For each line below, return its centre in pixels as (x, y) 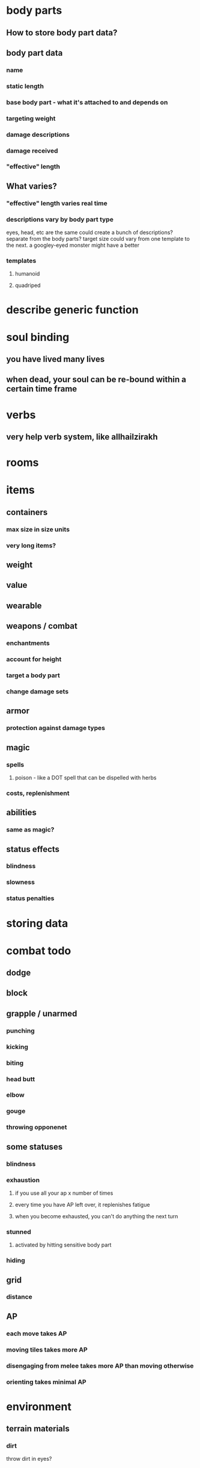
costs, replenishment (38, 793)
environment (39, 1406)
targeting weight (31, 118)
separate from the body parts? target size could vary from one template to (98, 239)
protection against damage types (56, 728)
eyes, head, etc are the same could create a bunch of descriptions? (89, 232)
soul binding (38, 337)
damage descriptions (38, 134)
